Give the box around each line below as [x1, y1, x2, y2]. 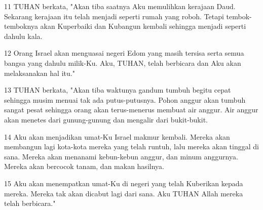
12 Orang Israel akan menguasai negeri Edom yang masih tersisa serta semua [4, 48, 244, 58]
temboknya [4, 21, 38, 31]
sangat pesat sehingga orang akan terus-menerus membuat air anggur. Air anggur [4, 104, 258, 115]
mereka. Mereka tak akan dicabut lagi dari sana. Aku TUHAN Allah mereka [4, 188, 243, 198]
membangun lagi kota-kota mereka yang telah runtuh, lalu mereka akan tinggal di [4, 141, 259, 152]
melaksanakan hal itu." [4, 67, 75, 78]
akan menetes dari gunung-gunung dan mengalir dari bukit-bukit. [4, 114, 208, 124]
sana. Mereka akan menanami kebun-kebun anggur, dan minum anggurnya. [4, 151, 238, 161]
